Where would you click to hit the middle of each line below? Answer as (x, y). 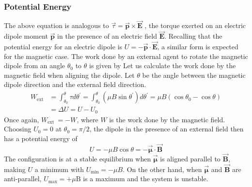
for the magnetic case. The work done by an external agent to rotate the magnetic (126, 56)
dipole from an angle (35, 65)
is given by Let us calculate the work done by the (163, 65)
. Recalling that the (193, 36)
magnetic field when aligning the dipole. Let (69, 75)
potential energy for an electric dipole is (63, 47)
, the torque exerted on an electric (195, 25)
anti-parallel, (23, 179)
